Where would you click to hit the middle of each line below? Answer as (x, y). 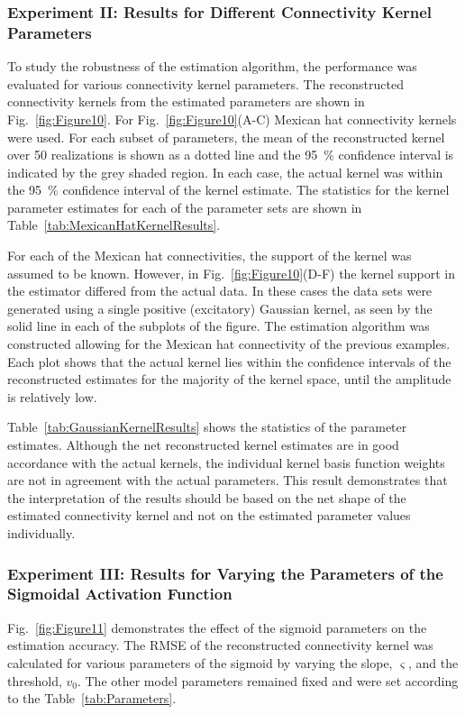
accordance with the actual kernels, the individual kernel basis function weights (226, 462)
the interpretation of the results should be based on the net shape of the (207, 497)
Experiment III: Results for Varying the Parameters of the (225, 573)
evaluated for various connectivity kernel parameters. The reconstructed (205, 83)
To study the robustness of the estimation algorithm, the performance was (212, 66)
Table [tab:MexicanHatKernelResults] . (114, 225)
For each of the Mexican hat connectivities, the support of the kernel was (210, 256)
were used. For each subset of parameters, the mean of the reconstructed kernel (226, 137)
